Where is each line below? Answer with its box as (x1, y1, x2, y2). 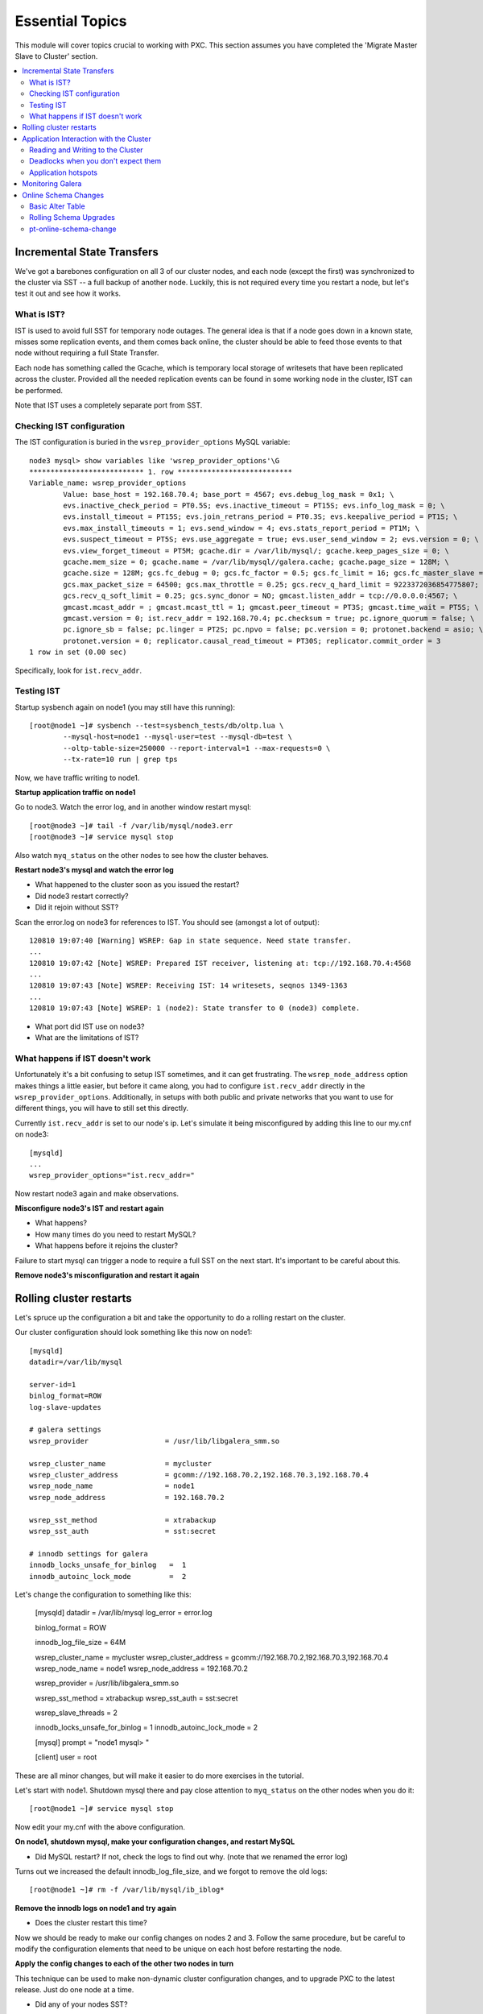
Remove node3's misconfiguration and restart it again (14, 1270, 200, 1280)
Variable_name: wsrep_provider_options (29, 479, 187, 487)
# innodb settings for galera (29, 1549, 149, 1558)
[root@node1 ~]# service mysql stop (29, 1805, 174, 1813)
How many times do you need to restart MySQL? (35, 1229, 196, 1239)
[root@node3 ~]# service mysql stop (29, 832, 174, 842)
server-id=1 (29, 1380, 76, 1389)
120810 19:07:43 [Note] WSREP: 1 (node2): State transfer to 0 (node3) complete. (29, 1004, 361, 1013)
